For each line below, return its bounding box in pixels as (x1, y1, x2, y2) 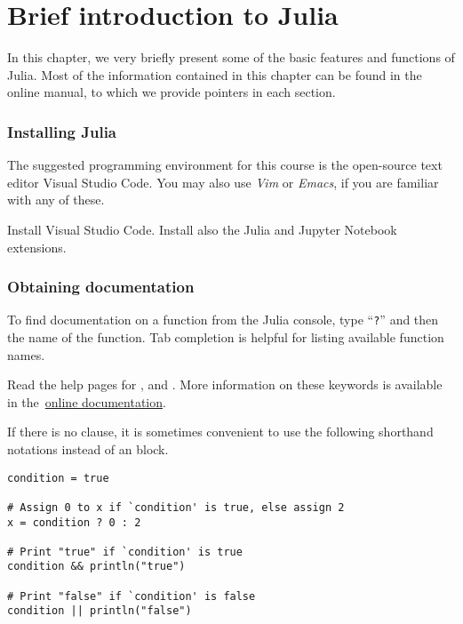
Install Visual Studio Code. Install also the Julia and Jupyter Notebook (7, 220, 397, 238)
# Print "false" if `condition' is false (7, 589, 256, 603)
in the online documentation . (7, 392, 166, 411)
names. (7, 345, 45, 364)
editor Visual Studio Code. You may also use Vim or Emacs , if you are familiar (7, 172, 439, 191)
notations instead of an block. (7, 439, 169, 458)
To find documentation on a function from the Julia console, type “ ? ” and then (7, 310, 439, 329)
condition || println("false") (7, 604, 192, 618)
